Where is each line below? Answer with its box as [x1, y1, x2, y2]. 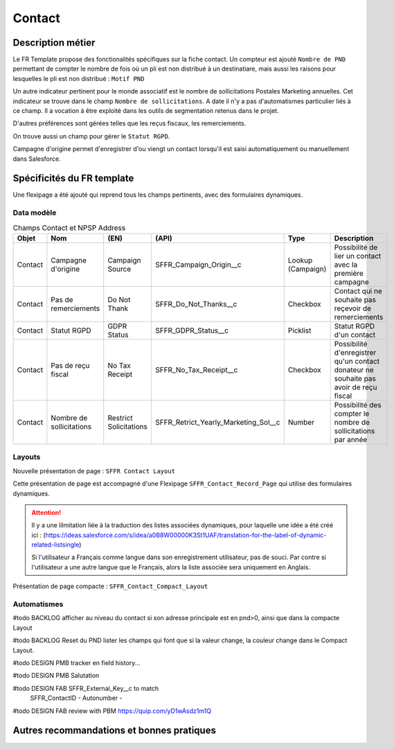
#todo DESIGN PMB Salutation [12, 671, 100, 680]
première [334, 269, 364, 278]
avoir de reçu [334, 382, 377, 391]
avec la [334, 260, 358, 270]
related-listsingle [31, 540, 80, 549]
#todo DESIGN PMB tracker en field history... [12, 658, 141, 667]
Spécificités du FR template [12, 173, 134, 184]
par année [334, 435, 368, 444]
